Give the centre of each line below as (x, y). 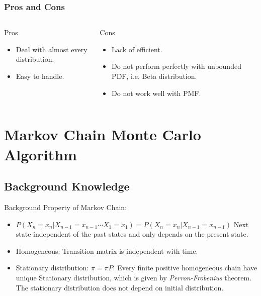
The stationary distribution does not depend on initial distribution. (120, 287)
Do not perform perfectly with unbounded (177, 66)
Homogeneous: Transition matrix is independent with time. (107, 251)
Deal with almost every (52, 49)
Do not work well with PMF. (156, 93)
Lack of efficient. (137, 49)
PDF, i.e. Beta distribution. (154, 76)
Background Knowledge (67, 186)
